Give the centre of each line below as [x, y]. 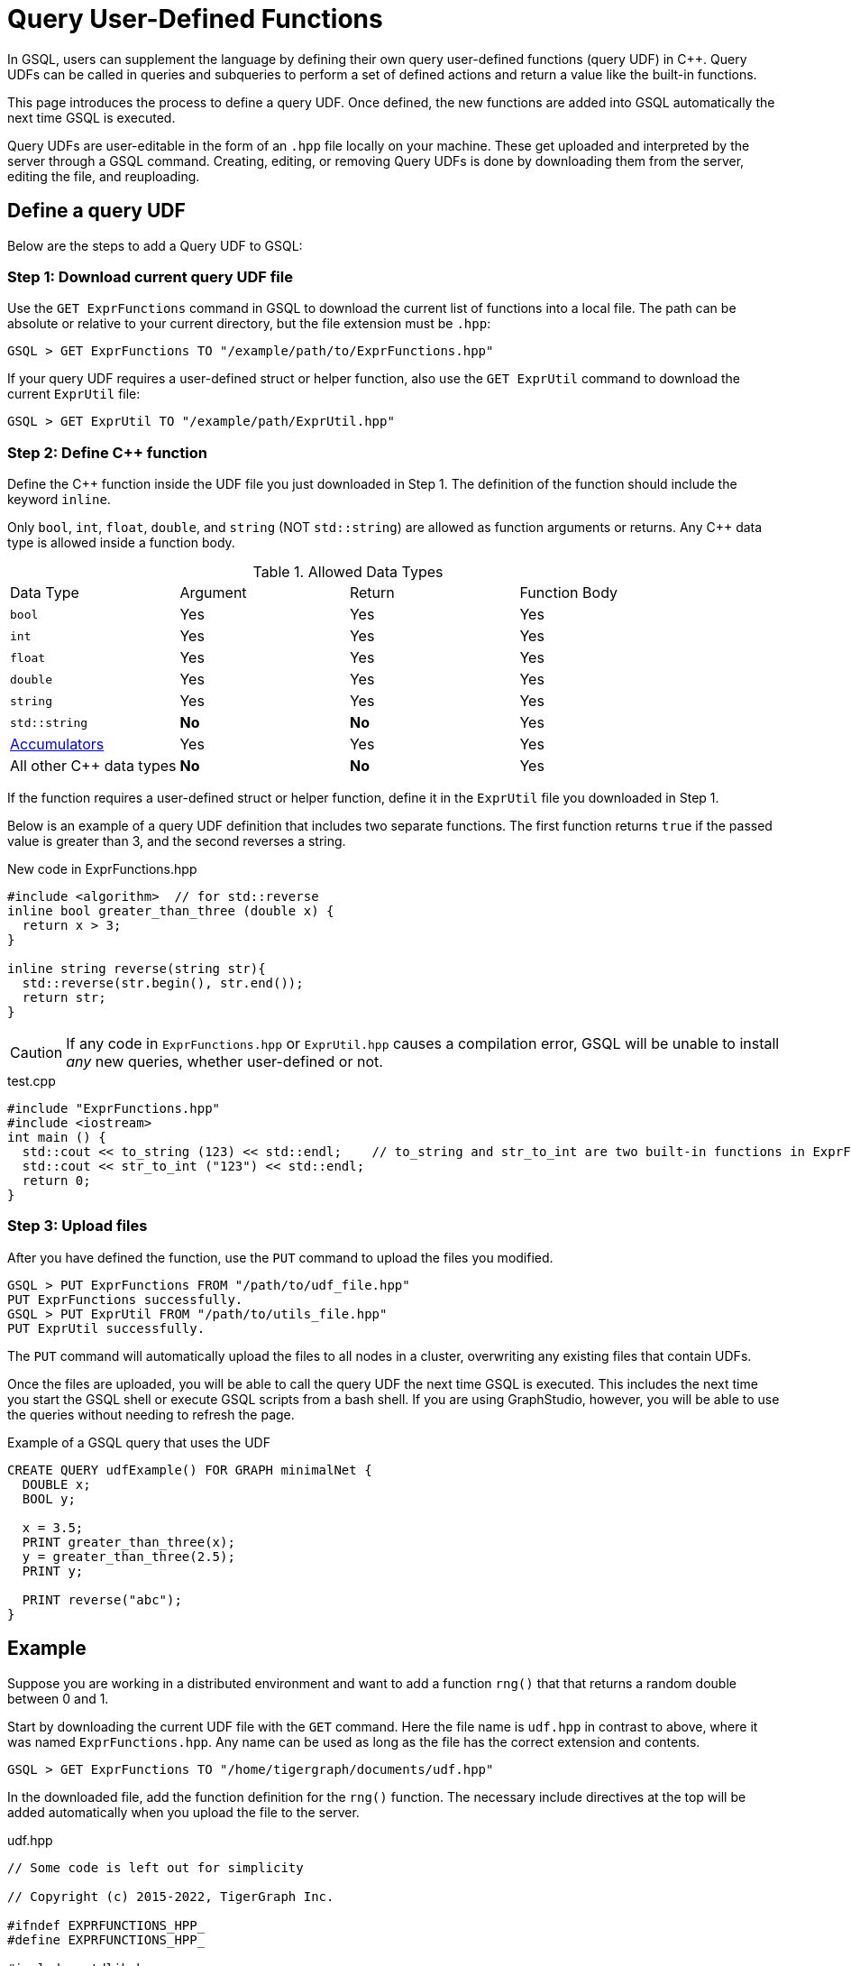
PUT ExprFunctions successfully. [125, 1299]
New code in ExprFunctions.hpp [102, 869]
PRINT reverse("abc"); [102, 1599]
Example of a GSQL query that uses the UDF [139, 1442]
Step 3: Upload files [78, 1226]
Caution [37, 1053]
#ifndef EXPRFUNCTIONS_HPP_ [106, 1925]
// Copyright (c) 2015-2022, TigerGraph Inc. [171, 1896]
